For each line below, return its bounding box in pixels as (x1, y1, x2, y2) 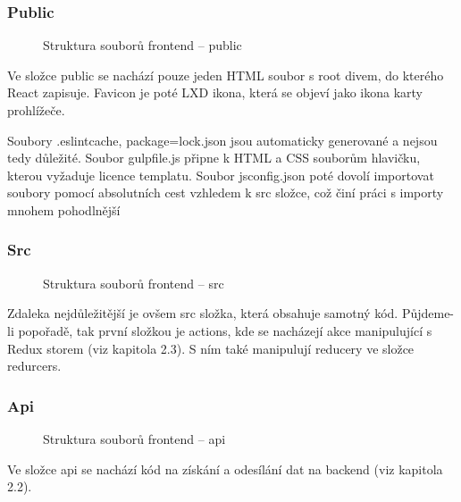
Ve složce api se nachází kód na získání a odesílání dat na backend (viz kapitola (7, 459, 443, 478)
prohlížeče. (7, 101, 65, 119)
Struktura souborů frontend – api (43, 429, 226, 448)
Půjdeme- (401, 304, 455, 322)
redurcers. (7, 356, 62, 375)
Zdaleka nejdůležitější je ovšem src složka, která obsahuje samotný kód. (7, 304, 398, 322)
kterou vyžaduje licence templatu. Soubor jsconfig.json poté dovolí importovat (7, 165, 434, 184)
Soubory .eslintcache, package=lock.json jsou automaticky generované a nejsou (7, 130, 438, 149)
